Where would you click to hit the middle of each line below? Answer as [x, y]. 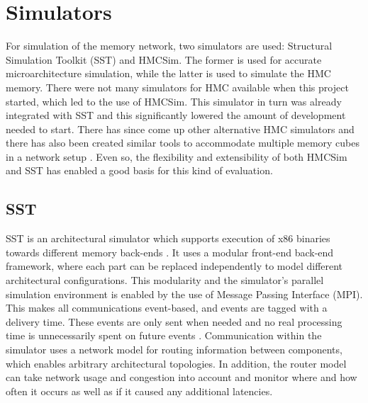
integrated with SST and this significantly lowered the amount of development [176, 115]
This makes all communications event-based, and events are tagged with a [167, 308]
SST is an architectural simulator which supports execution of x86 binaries [168, 238]
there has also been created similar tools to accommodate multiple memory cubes [183, 143]
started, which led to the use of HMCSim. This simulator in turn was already [174, 101]
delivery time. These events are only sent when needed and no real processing [174, 321]
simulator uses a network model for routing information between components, [174, 350]
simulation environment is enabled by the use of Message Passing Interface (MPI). [184, 294]
